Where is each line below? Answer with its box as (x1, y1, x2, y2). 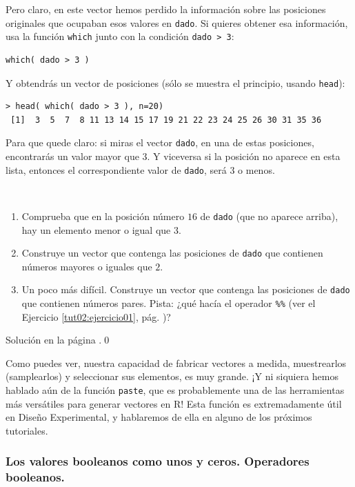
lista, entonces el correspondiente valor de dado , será (6, 162, 227, 177)
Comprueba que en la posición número (21, 208, 185, 223)
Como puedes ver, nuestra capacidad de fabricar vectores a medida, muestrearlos (6, 355, 347, 370)
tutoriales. (6, 423, 48, 437)
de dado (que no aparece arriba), (200, 208, 338, 223)
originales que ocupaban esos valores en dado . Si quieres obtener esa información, (6, 15, 348, 30)
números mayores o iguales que (21, 259, 152, 273)
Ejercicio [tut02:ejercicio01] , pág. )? (21, 309, 171, 324)
